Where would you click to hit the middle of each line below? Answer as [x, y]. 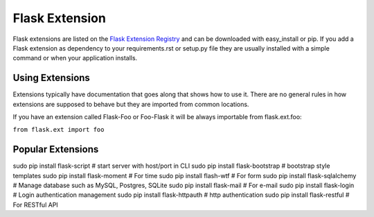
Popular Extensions [56, 149]
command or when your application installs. [75, 58]
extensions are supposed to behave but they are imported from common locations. [131, 104]
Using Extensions [51, 78]
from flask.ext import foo [59, 130]
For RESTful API [35, 205]
